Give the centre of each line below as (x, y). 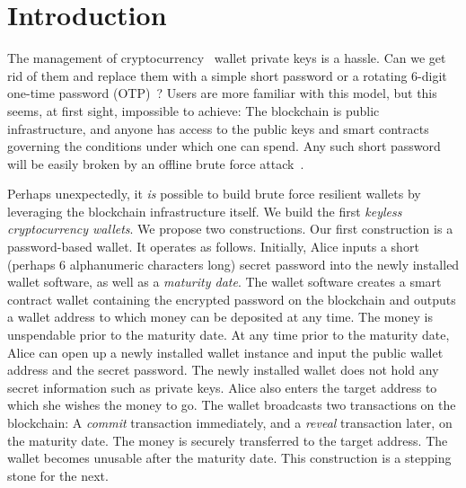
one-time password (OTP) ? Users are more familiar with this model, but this (222, 93)
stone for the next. (58, 475)
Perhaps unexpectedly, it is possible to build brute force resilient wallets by (214, 194)
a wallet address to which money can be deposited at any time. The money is (220, 317)
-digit (432, 75)
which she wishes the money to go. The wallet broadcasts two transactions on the (232, 405)
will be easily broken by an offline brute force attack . (156, 163)
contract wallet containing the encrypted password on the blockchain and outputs (232, 299)
